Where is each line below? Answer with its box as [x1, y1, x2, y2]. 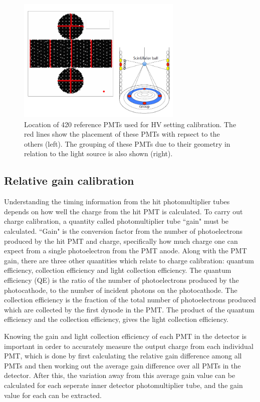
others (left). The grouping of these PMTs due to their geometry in [24, 138, 230, 149]
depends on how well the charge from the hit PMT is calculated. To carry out [4, 206, 243, 216]
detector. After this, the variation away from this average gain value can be [4, 370, 235, 380]
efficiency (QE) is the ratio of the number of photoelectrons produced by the [4, 275, 239, 285]
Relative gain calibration [4, 173, 134, 188]
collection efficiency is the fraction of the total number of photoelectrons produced [4, 294, 256, 305]
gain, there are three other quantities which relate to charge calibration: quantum [4, 255, 254, 265]
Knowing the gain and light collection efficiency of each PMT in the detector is [4, 331, 247, 341]
